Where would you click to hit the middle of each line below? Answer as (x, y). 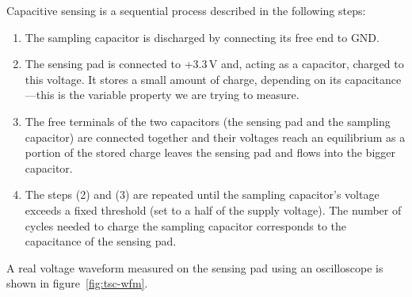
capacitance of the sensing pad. (101, 241)
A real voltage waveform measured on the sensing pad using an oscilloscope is (195, 267)
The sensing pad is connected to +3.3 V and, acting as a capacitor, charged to (214, 64)
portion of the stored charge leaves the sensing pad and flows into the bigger (210, 152)
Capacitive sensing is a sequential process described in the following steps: (186, 10)
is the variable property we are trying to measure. (179, 95)
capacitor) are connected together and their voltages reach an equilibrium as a (215, 137)
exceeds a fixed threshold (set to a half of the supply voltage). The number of (213, 209)
